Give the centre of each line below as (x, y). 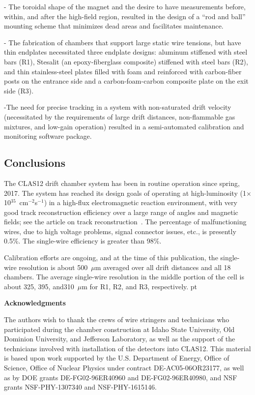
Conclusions (35, 163)
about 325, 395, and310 (39, 286)
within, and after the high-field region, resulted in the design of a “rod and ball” (125, 16)
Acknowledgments (35, 303)
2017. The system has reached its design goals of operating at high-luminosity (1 (125, 193)
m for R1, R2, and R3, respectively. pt (140, 286)
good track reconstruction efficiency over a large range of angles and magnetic (121, 212)
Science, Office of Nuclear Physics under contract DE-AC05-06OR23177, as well (124, 368)
